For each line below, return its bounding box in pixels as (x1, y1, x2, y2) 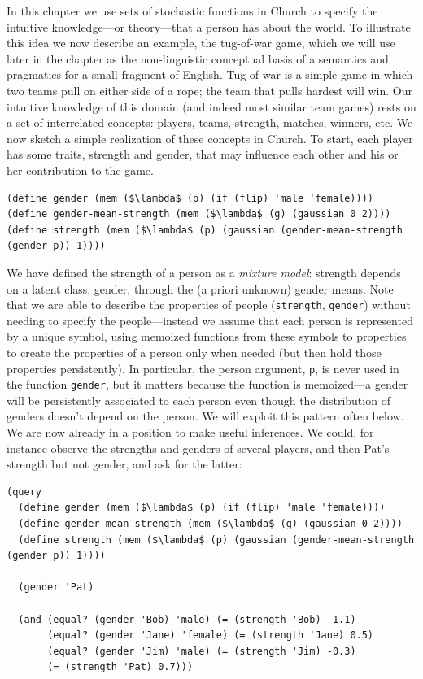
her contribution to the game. (7, 161, 154, 178)
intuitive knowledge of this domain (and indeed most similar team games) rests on (7, 98, 416, 115)
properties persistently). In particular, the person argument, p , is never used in (7, 359, 399, 376)
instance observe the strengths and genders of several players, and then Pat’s (7, 439, 390, 456)
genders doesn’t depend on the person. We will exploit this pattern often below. (7, 407, 404, 424)
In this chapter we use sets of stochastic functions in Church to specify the (7, 2, 378, 19)
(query (7, 485, 41, 498)
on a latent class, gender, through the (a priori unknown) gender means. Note (7, 280, 394, 297)
